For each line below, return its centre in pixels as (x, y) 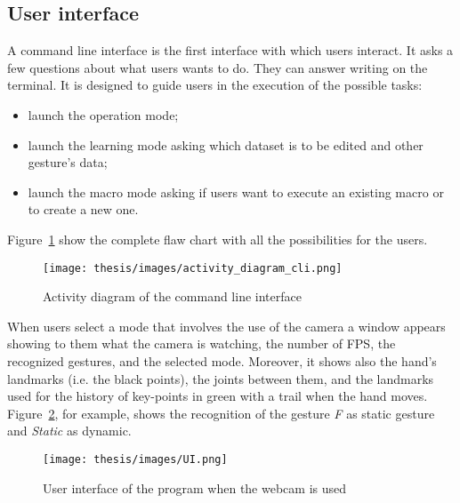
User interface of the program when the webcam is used (195, 487)
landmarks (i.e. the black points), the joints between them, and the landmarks (221, 378)
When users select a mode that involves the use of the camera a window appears (226, 326)
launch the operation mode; (103, 114)
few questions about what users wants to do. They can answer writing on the (218, 67)
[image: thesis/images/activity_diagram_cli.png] (193, 268)
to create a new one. (83, 209)
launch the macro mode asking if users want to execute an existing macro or (236, 192)
